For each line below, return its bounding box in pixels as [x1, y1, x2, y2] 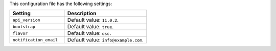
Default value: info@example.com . [67, 36, 144, 43]
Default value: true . [67, 23, 114, 30]
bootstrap [12, 24, 36, 29]
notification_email [12, 37, 58, 42]
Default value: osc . [67, 30, 111, 37]
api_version [12, 17, 40, 23]
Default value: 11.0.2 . [67, 17, 119, 24]
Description [67, 10, 97, 17]
